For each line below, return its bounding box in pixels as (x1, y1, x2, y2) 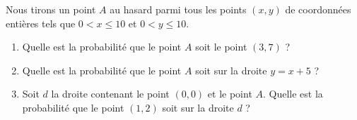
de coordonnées (285, 2, 351, 16)
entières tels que (6, 15, 76, 30)
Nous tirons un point (6, 2, 96, 16)
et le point (207, 86, 252, 101)
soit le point (195, 39, 247, 54)
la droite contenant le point (51, 86, 170, 101)
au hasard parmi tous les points (110, 2, 247, 16)
